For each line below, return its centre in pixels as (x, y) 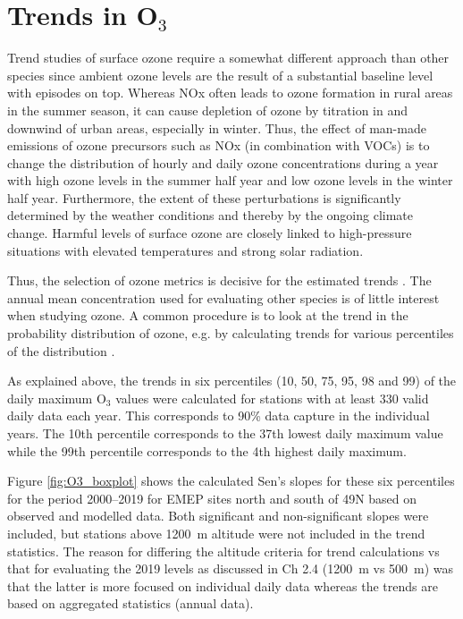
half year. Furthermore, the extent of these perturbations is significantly (204, 197)
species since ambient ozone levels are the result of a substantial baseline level (220, 75)
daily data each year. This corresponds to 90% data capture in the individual (219, 415)
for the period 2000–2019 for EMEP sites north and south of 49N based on (212, 498)
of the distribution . (61, 350)
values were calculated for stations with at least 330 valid (272, 398)
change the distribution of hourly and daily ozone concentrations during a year (223, 162)
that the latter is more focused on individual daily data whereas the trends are (223, 585)
